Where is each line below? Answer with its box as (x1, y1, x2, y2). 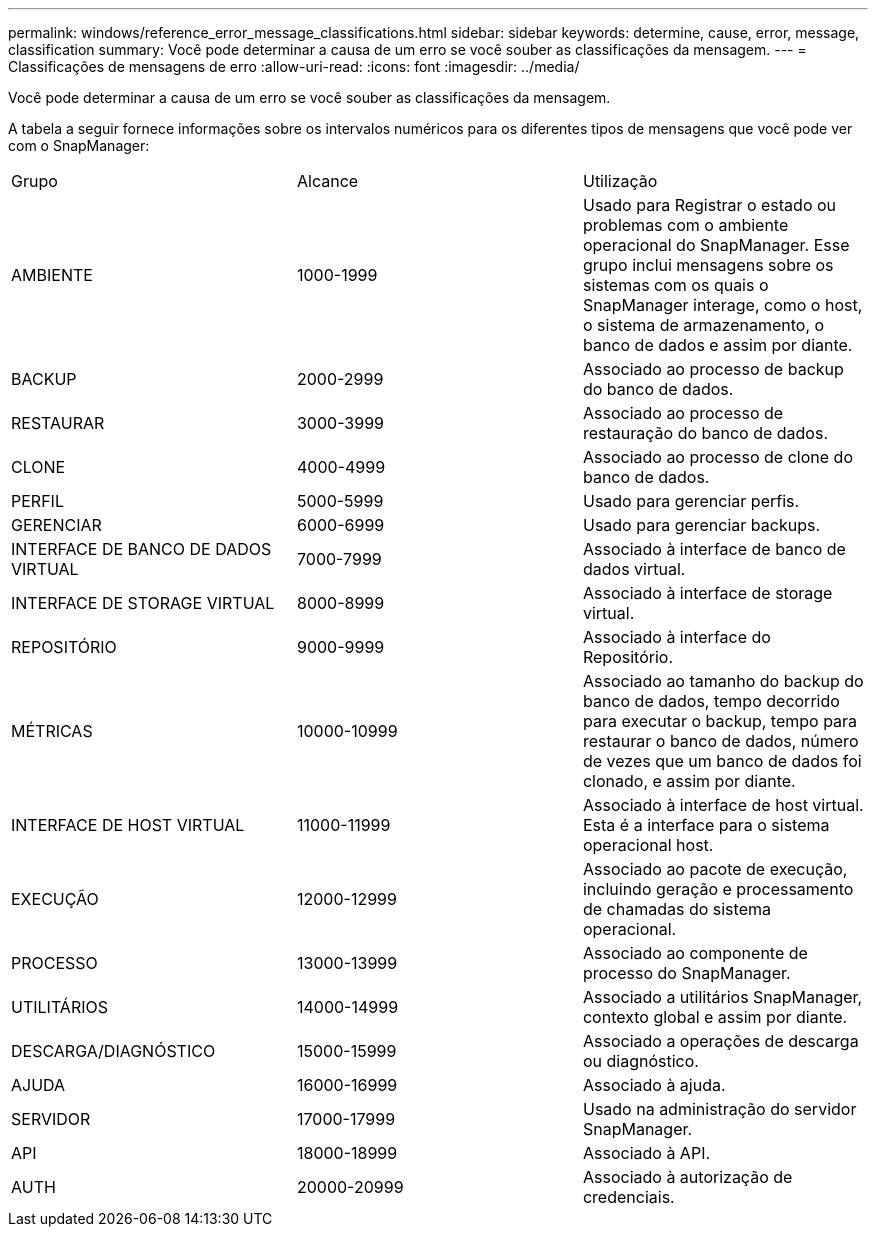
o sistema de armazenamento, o (582, 315, 825, 335)
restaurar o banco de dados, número (582, 731, 859, 751)
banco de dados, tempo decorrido (582, 691, 840, 711)
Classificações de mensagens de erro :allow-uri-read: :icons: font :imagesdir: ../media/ (8, 58, 580, 75)
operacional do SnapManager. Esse (582, 235, 850, 255)
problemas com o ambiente (582, 215, 789, 235)
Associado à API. (582, 1143, 711, 1163)
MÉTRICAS (11, 721, 93, 741)
